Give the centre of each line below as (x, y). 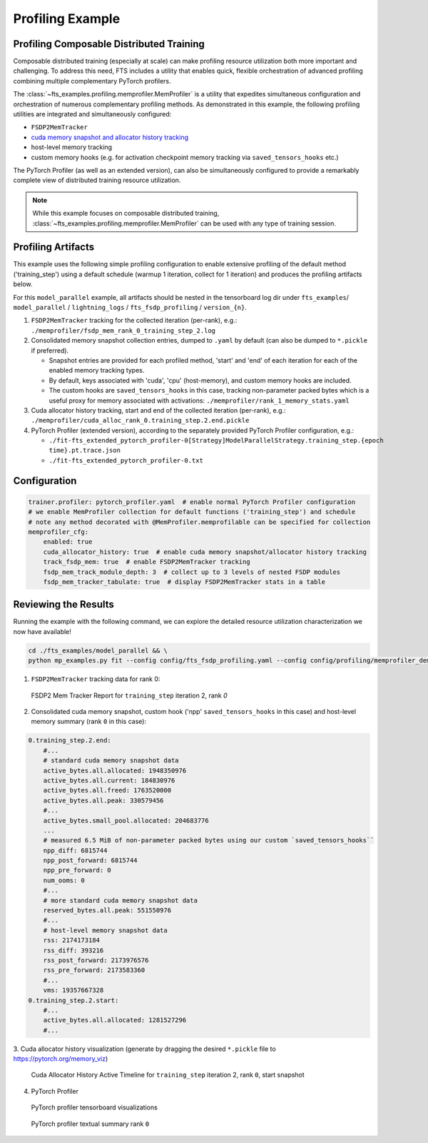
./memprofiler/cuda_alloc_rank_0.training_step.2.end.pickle (140, 421)
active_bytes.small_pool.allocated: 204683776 (126, 820)
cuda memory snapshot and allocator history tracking (110, 137)
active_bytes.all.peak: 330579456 (103, 800)
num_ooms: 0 (64, 880)
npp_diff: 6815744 (75, 850)
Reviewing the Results (63, 604)
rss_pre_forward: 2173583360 (94, 970)
